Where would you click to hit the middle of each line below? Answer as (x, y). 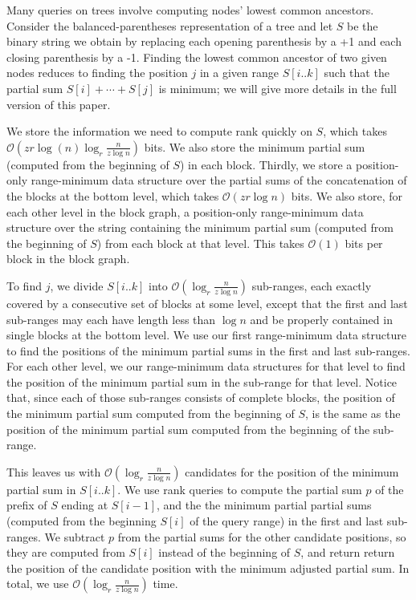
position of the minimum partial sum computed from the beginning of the (188, 429)
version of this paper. (59, 104)
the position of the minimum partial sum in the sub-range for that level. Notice (202, 381)
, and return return (348, 552)
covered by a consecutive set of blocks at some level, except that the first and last (207, 303)
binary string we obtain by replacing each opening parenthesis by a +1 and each (204, 41)
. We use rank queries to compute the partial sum (240, 489)
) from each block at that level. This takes (200, 243)
